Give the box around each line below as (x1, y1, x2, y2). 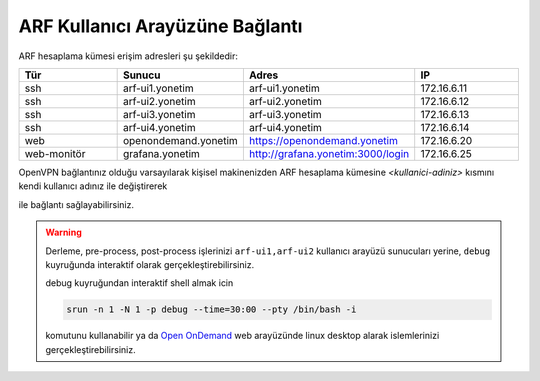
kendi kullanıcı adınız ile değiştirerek (18, 180, 168, 192)
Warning (45, 226, 82, 239)
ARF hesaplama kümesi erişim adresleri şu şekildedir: (18, 50, 239, 62)
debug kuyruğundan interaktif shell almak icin (45, 277, 234, 289)
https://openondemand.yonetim (248, 133, 399, 147)
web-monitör (24, 146, 86, 160)
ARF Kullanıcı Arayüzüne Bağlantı (18, 15, 303, 37)
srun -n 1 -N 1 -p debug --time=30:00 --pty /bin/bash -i (66, 304, 357, 315)
